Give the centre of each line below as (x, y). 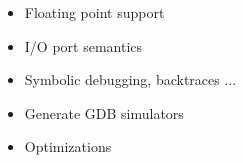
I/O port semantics (83, 45)
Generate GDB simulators (104, 112)
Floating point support (94, 12)
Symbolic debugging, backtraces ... (130, 79)
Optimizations (68, 146)
